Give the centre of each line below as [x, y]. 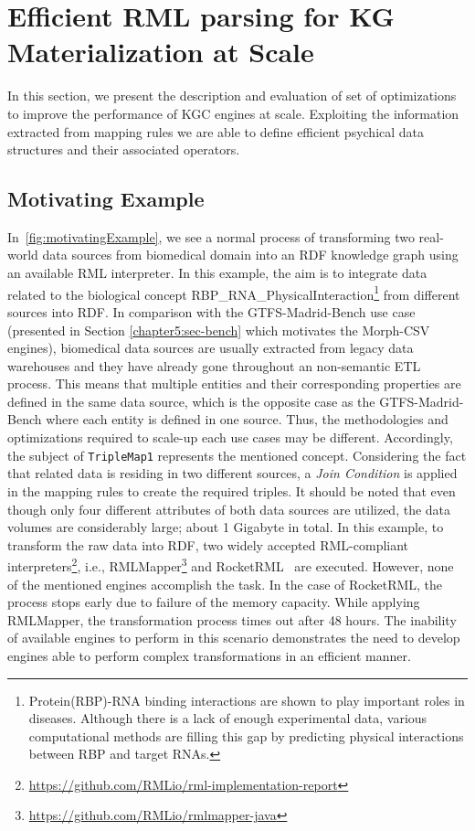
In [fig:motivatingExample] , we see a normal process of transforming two [211, 236]
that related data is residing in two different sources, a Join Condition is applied [232, 473]
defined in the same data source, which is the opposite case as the [191, 401]
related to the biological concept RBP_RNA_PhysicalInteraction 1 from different [234, 293]
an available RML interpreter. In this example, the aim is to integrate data [217, 273]
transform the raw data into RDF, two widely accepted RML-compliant [208, 544]
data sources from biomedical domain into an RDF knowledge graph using [250, 255]
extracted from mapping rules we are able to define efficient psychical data [216, 131]
